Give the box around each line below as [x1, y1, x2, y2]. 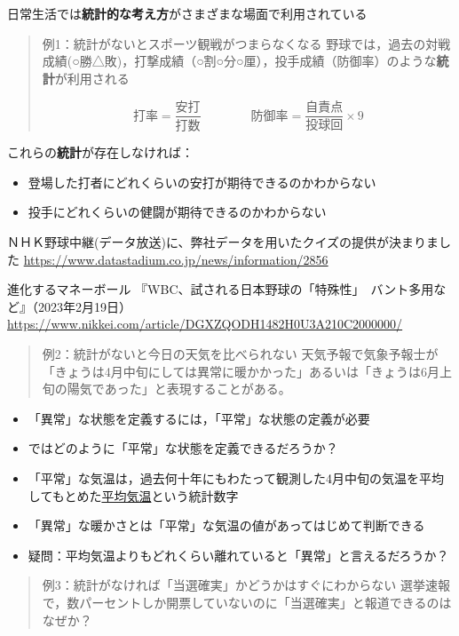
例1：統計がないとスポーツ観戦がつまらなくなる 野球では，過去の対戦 [42, 34, 451, 52]
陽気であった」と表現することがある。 [67, 379, 291, 398]
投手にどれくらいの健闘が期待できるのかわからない [28, 203, 327, 221]
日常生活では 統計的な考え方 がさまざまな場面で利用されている [7, 4, 368, 22]
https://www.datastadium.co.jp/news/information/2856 [23, 250, 328, 268]
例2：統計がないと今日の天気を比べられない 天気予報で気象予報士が [42, 345, 439, 363]
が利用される [54, 68, 130, 87]
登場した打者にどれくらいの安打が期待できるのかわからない [28, 172, 376, 191]
